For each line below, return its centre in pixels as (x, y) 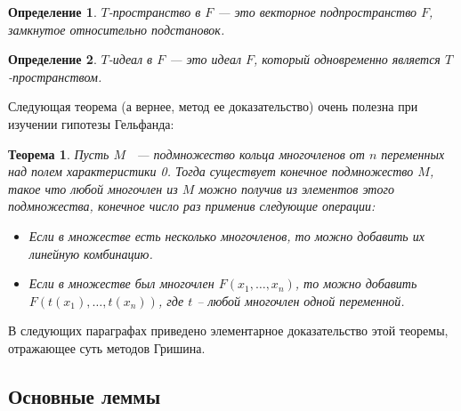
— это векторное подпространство (317, 12)
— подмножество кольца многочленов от (251, 153)
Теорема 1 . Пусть (59, 153)
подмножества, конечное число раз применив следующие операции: (192, 206)
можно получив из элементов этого (296, 188)
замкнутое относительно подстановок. (117, 29)
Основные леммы (85, 395)
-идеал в (130, 59)
